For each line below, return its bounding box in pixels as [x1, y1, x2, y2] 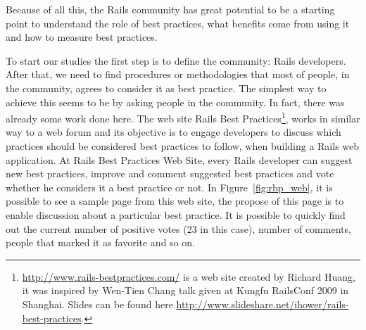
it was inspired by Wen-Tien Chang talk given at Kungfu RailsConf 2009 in [22, 283, 349, 298]
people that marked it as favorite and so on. [6, 235, 195, 250]
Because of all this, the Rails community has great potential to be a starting [6, 2, 335, 16]
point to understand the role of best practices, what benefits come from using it [6, 15, 350, 30]
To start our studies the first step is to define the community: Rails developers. [6, 53, 346, 68]
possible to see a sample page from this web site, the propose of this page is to [6, 193, 344, 208]
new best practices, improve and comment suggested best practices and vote [6, 166, 334, 181]
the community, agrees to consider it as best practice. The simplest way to [6, 80, 327, 95]
